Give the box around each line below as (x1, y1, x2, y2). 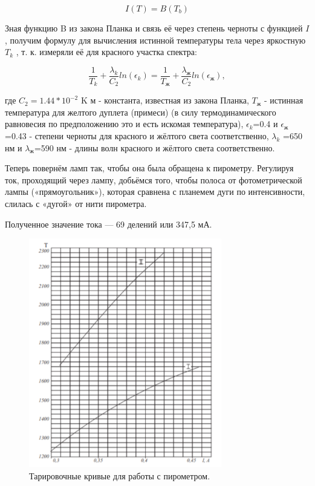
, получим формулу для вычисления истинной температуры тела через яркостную (5, 33, 306, 46)
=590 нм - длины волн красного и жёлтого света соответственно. (34, 141, 275, 154)
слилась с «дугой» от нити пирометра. (5, 197, 147, 210)
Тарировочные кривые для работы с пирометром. (29, 470, 210, 482)
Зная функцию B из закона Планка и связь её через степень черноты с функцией (5, 22, 303, 34)
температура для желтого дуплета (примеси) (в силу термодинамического (5, 105, 276, 118)
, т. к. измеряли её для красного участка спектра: (16, 45, 197, 58)
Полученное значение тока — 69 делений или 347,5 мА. (5, 217, 212, 230)
